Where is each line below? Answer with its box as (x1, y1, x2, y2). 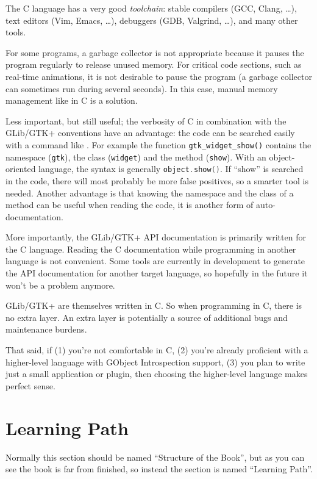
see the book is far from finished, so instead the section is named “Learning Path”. (5, 463, 313, 475)
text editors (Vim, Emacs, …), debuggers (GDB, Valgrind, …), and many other (5, 13, 298, 26)
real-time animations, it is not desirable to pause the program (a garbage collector (5, 70, 312, 82)
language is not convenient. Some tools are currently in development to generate (5, 254, 305, 267)
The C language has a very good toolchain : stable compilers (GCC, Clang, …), (5, 2, 297, 14)
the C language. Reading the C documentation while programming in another (5, 242, 296, 255)
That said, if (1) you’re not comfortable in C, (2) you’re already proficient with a (5, 344, 308, 356)
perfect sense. (5, 379, 55, 392)
